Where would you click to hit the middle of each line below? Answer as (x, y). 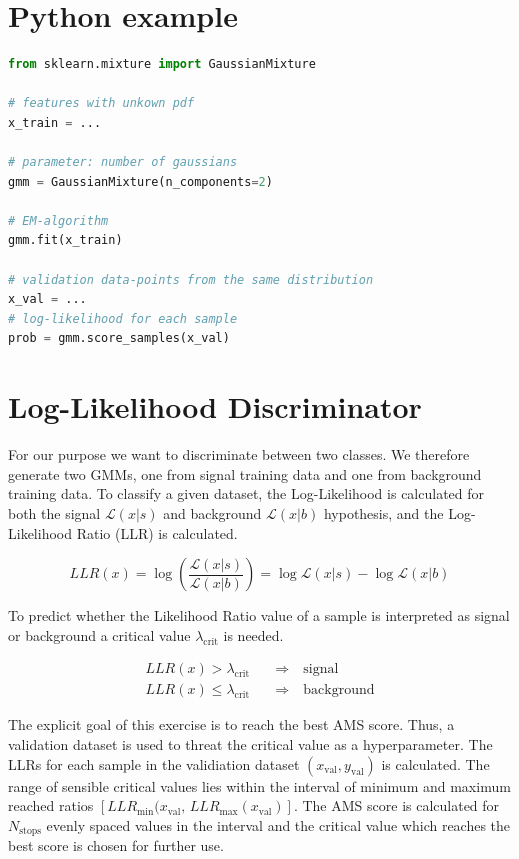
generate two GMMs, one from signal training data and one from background (245, 473)
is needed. (253, 634)
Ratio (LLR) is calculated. (157, 532)
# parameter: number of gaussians (123, 162)
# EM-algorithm (58, 220)
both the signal (54, 512)
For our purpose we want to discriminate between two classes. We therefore (239, 454)
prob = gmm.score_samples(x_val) (119, 338)
